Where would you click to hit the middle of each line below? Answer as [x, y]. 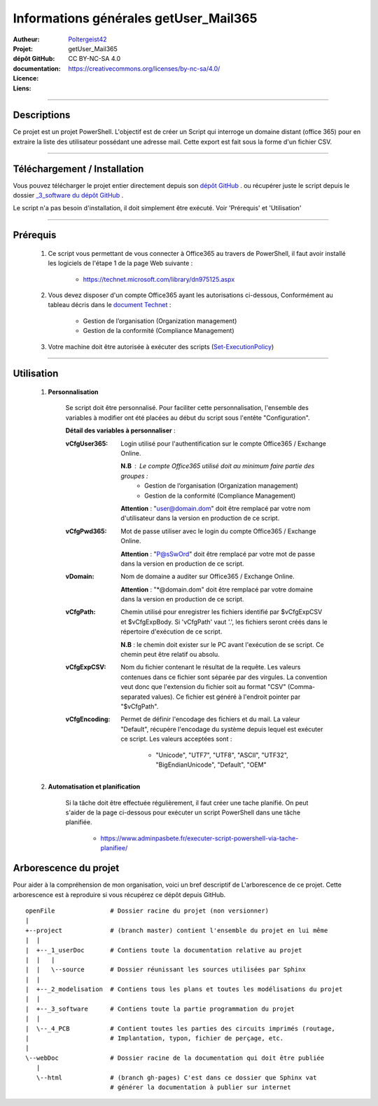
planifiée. [79, 822]
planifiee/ [114, 848]
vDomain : [80, 576]
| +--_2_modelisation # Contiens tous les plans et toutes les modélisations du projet [184, 989]
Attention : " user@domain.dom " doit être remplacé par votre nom [216, 508]
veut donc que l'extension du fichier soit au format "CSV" [203, 687]
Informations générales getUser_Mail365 [135, 18]
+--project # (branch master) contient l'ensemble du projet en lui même [177, 930]
